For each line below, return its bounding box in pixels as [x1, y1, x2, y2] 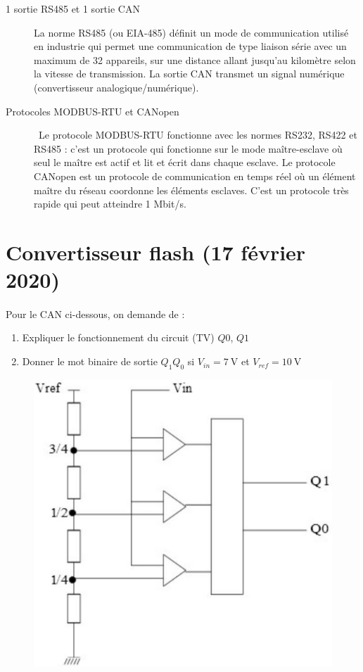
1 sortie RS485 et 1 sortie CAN [6, 1, 140, 15]
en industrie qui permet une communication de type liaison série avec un [34, 39, 347, 53]
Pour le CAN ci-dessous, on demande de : [6, 306, 185, 321]
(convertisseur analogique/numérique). [34, 80, 199, 94]
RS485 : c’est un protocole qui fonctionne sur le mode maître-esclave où [34, 141, 343, 156]
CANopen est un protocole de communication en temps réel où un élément [34, 168, 356, 183]
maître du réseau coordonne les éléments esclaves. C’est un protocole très [34, 182, 349, 197]
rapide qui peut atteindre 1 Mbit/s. [34, 196, 186, 211]
